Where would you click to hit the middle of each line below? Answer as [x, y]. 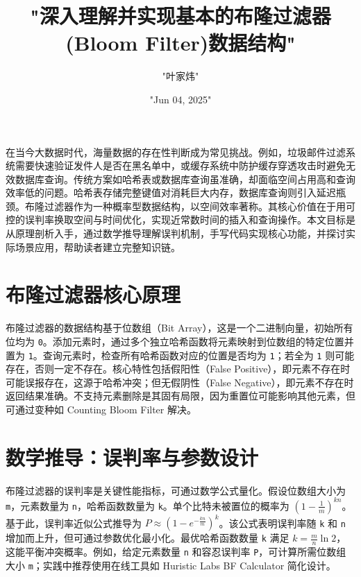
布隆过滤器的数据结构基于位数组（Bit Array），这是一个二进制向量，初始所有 [179, 328]
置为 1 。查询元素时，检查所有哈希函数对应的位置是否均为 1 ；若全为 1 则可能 [180, 355]
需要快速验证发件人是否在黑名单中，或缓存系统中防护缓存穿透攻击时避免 [180, 165]
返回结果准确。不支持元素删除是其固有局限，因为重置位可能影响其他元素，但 [180, 396]
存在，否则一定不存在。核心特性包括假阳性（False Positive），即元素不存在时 [178, 369]
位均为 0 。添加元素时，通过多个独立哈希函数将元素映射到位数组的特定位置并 [180, 341]
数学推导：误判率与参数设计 [132, 457]
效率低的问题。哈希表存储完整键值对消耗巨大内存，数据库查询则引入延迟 [171, 192]
